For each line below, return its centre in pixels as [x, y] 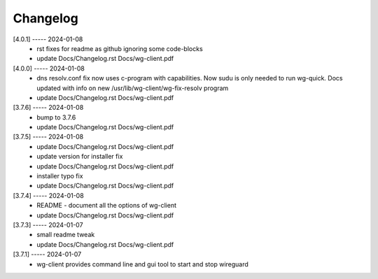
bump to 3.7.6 [56, 117]
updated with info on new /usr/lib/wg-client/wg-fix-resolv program [133, 88]
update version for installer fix [80, 157]
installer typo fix [60, 176]
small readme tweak [66, 235]
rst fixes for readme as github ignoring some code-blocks [120, 48]
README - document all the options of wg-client [107, 206]
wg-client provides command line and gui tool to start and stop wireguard [142, 264]
